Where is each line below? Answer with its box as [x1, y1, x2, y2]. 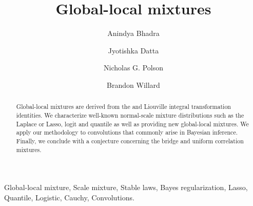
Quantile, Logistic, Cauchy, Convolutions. [4, 192, 134, 202]
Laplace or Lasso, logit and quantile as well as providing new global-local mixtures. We [16, 119, 249, 128]
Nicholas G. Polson [104, 62, 163, 73]
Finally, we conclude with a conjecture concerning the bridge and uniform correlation [16, 136, 244, 145]
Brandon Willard [107, 79, 160, 90]
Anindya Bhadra [107, 28, 160, 39]
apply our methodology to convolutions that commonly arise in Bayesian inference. [16, 128, 238, 137]
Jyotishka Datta [108, 45, 159, 55]
